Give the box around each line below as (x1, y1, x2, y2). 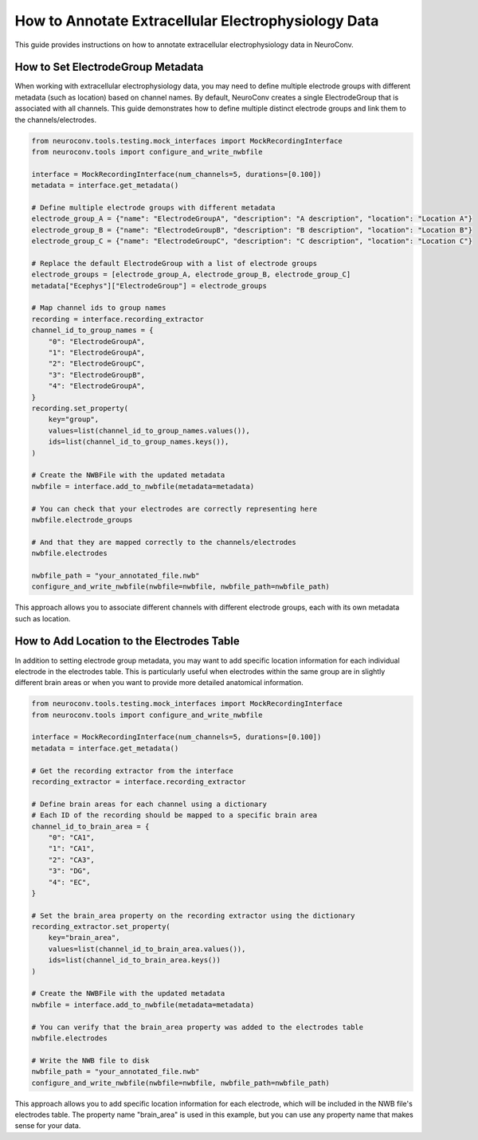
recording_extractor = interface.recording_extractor (31, 778, 246, 786)
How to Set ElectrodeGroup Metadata (14, 61, 204, 74)
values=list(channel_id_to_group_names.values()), (48, 426, 250, 435)
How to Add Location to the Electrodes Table (14, 634, 241, 648)
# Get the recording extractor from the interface (31, 766, 234, 775)
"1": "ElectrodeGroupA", (48, 348, 146, 358)
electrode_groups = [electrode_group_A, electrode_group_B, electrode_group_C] (31, 270, 351, 279)
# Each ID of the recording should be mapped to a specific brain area (31, 811, 318, 820)
